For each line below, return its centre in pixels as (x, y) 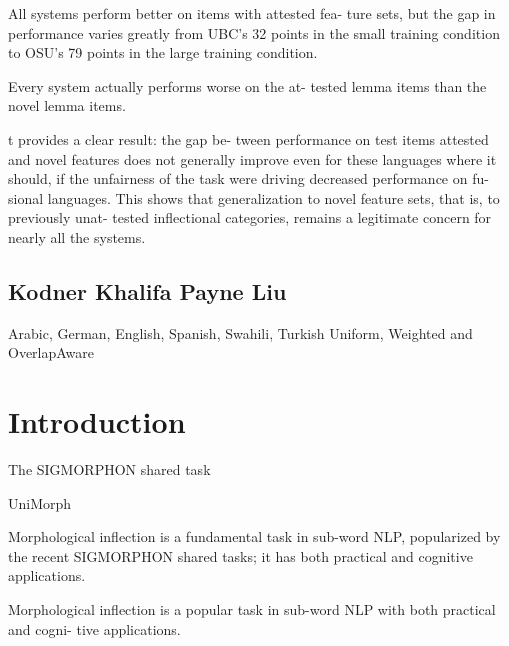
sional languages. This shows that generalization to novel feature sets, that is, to (254, 197)
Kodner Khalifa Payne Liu (147, 290)
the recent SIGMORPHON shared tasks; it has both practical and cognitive (240, 555)
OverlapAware (51, 352)
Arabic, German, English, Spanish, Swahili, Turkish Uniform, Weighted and (240, 332)
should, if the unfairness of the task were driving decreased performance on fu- (248, 178)
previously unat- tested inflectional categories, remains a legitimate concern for (250, 217)
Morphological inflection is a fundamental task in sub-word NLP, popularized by (254, 536)
